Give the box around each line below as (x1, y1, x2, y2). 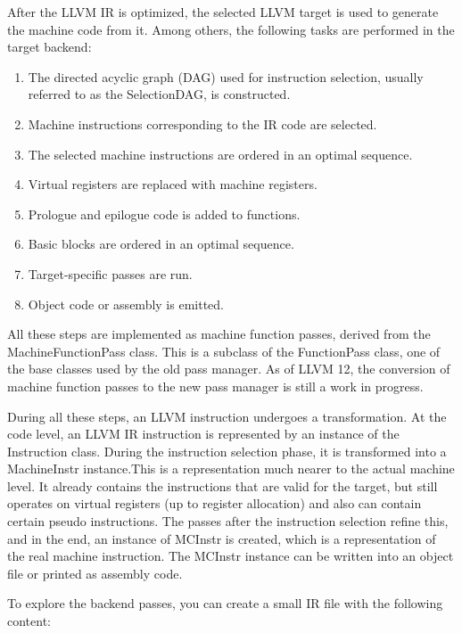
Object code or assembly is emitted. (28, 294, 224, 313)
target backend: (7, 37, 92, 56)
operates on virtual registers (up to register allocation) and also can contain (7, 494, 422, 513)
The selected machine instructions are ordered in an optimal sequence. (28, 144, 413, 163)
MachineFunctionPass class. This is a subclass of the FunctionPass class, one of (7, 341, 441, 360)
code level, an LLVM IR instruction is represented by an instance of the (7, 424, 400, 443)
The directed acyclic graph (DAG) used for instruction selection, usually (28, 67, 424, 86)
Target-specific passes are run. (28, 264, 193, 283)
